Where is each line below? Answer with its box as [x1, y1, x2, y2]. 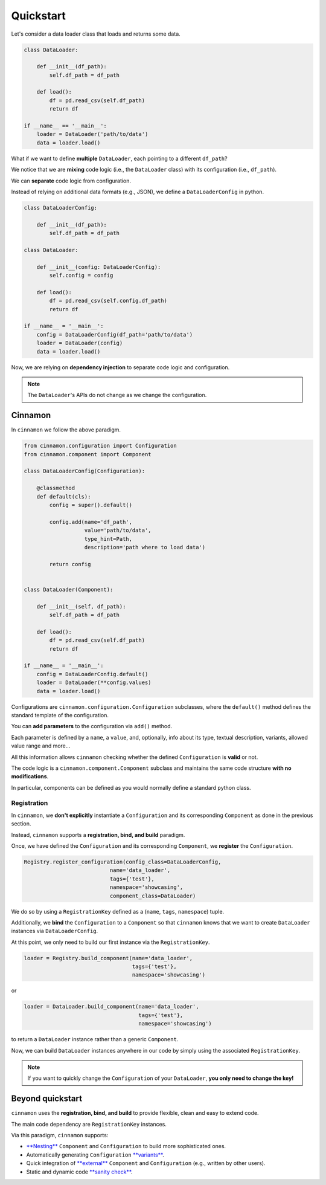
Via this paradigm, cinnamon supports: [11, 1132, 109, 1139]
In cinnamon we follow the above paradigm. [11, 426, 121, 433]
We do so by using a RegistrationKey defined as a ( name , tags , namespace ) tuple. [11, 908, 225, 915]
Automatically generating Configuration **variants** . [26, 1151, 164, 1158]
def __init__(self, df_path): [36, 603, 126, 610]
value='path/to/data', [84, 527, 152, 534]
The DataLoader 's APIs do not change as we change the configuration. [27, 392, 207, 399]
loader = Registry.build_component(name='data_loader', [24, 955, 193, 961]
